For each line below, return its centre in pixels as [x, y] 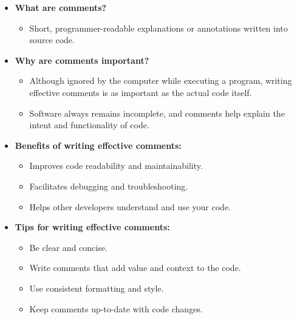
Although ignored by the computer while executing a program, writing [161, 81]
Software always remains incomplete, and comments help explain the [157, 113]
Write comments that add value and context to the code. [135, 268]
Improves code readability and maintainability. [116, 166]
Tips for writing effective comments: [92, 227]
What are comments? [61, 7]
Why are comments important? [82, 60]
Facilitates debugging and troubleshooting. [109, 186]
